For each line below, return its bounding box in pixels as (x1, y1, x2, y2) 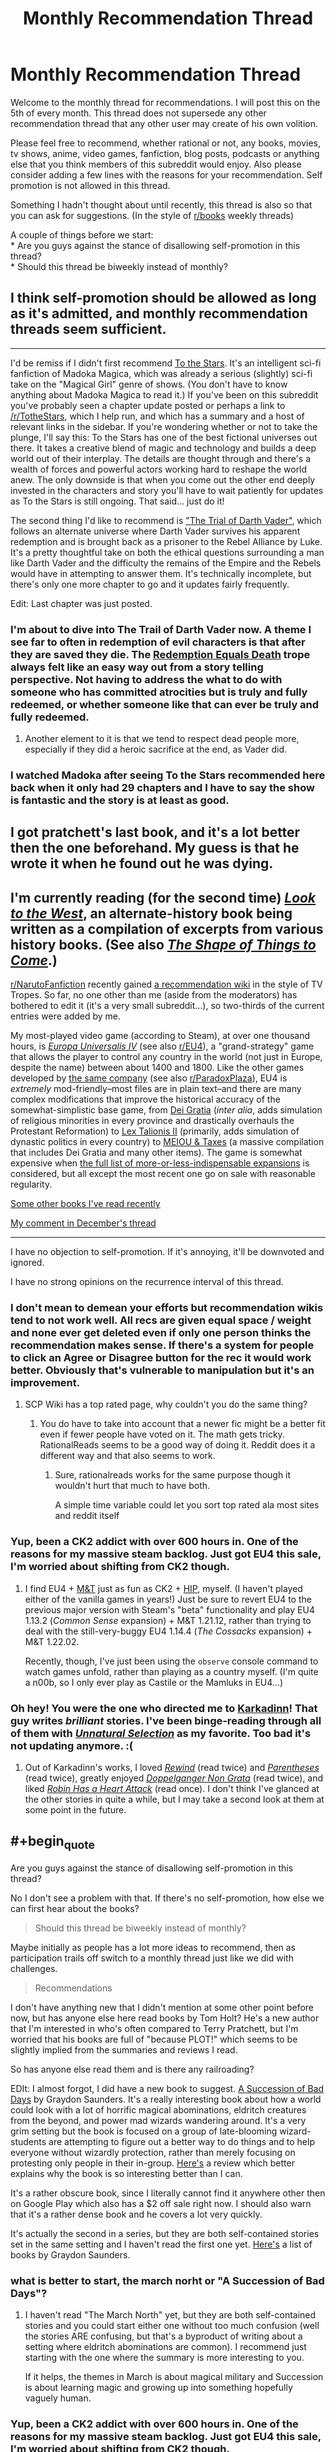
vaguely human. (24, 2392, 92, 2404)
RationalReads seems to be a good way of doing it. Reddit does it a (39, 1439, 316, 1451)
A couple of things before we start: (10, 228, 154, 241)
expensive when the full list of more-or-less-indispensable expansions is (10, 1157, 310, 1169)
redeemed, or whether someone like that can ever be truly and (10, 697, 320, 711)
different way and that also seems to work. (39, 1450, 216, 1462)
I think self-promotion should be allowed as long (10, 290, 317, 307)
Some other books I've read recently (10, 1198, 161, 1210)
